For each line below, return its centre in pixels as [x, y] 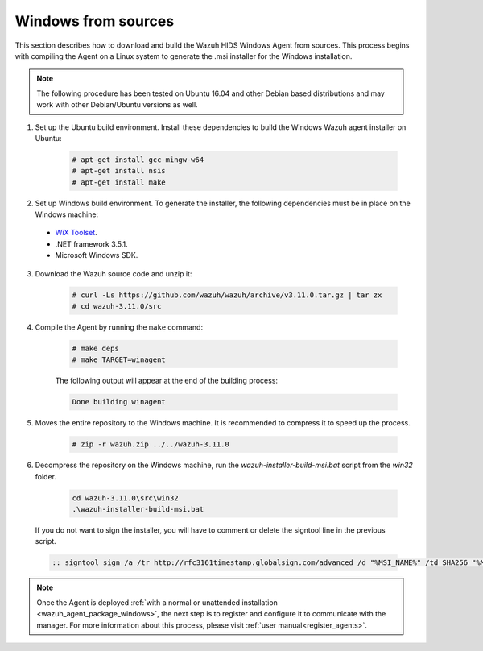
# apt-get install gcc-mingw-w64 [138, 160]
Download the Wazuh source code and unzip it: [114, 273]
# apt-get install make [119, 182]
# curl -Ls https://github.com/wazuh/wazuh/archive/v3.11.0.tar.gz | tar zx [227, 295]
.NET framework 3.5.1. [91, 244]
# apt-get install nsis [119, 171]
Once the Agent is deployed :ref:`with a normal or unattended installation [157, 602]
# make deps [96, 348]
